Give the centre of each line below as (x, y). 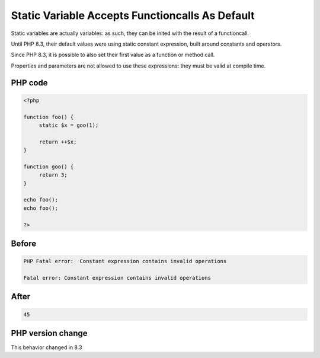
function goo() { (49, 167)
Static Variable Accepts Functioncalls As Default (133, 15)
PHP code (29, 83)
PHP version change (49, 333)
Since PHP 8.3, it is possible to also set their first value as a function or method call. (113, 55)
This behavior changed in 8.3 (47, 347)
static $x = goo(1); (69, 125)
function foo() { (49, 117)
